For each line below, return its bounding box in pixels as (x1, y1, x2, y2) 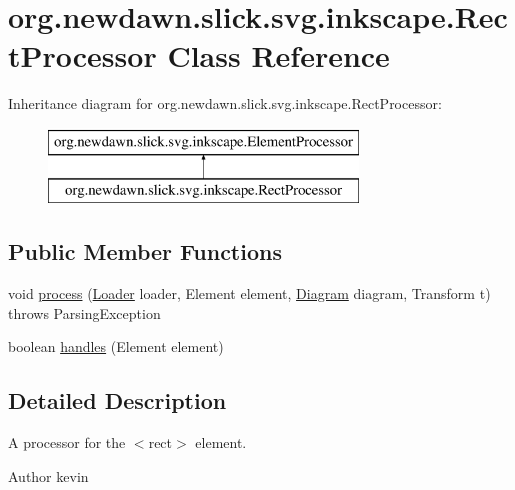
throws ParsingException (8, 302, 161, 323)
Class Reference (167, 35, 390, 76)
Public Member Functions (8, 236, 282, 267)
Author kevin (8, 465, 89, 486)
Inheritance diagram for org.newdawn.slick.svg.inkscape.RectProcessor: (8, 93, 442, 114)
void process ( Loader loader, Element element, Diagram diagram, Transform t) (8, 283, 491, 304)
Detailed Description (8, 385, 227, 416)
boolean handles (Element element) (8, 336, 224, 357)
